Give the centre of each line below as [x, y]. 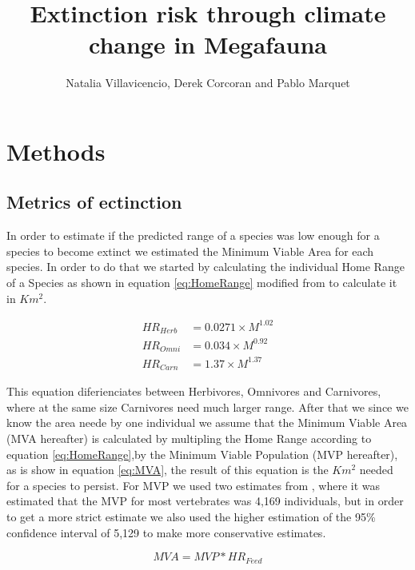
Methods [56, 151]
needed [376, 470]
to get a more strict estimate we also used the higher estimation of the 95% [191, 516]
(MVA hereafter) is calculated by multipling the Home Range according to [189, 438]
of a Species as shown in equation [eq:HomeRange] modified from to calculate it [202, 283]
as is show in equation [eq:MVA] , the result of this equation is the [168, 470]
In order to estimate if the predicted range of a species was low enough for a [193, 235]
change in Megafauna [208, 44]
